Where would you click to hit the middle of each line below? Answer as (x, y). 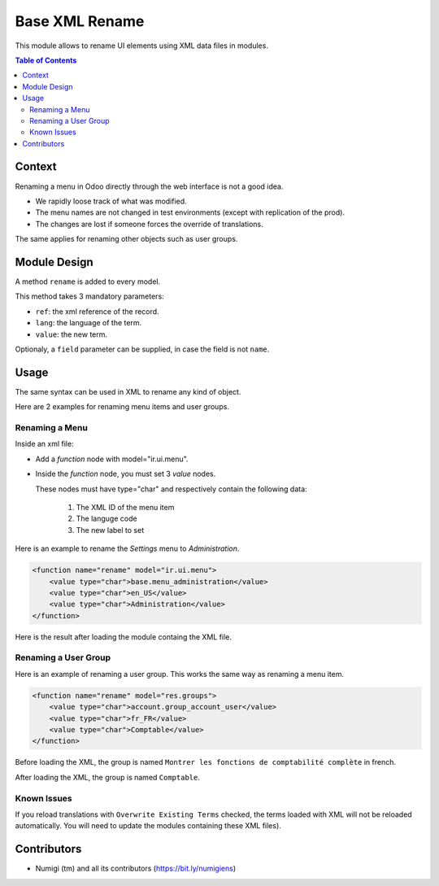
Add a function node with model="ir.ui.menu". (112, 459)
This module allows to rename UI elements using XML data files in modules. (141, 46)
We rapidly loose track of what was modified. (111, 201)
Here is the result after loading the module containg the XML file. (123, 637)
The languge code (106, 519)
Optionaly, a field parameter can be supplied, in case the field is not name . (142, 349)
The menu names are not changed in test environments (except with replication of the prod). (190, 212)
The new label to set (110, 530)
